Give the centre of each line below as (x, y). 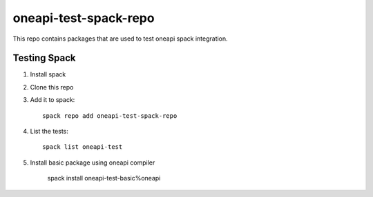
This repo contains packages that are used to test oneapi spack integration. (120, 39)
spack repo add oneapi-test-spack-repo (110, 116)
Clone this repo (52, 87)
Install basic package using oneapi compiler (93, 163)
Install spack (48, 74)
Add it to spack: (52, 100)
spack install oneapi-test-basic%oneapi (104, 178)
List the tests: (49, 132)
